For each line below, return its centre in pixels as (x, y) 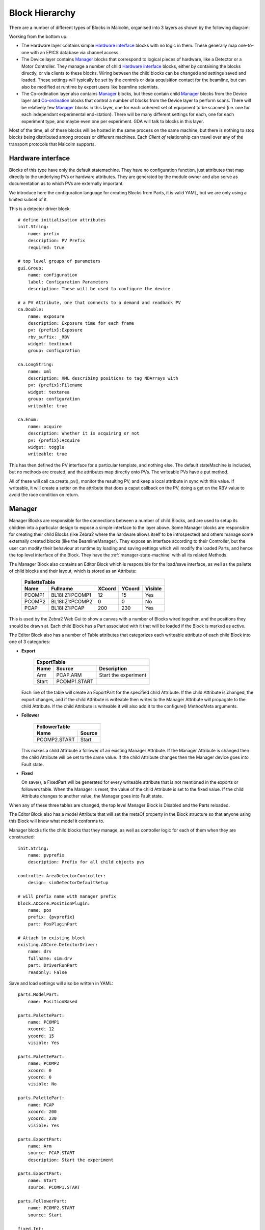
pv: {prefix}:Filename (55, 385)
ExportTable (51, 662)
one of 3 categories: (29, 642)
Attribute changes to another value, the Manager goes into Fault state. (92, 796)
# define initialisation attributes (62, 220)
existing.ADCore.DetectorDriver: (58, 944)
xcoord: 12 (41, 1029)
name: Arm (40, 1146)
